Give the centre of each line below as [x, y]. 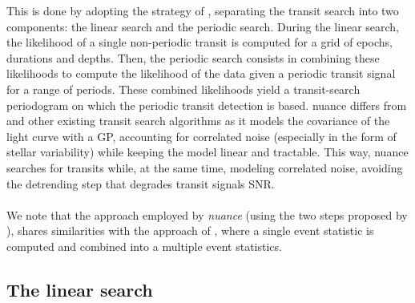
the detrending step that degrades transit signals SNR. [141, 183]
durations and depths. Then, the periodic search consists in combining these [193, 57]
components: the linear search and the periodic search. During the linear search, [203, 26]
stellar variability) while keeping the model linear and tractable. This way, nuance [207, 152]
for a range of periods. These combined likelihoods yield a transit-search [183, 89]
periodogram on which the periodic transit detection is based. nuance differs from [207, 105]
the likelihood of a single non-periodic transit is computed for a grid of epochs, [199, 42]
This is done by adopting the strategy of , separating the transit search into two [203, 10]
